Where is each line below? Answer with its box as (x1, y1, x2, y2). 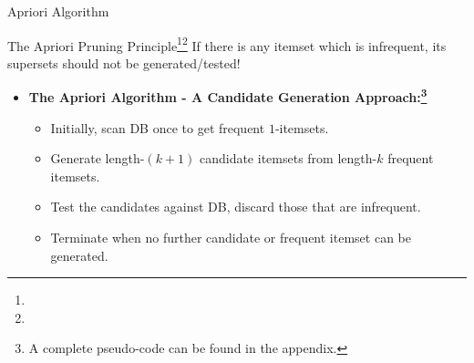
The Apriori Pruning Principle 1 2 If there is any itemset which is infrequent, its (7, 33, 447, 55)
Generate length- (50, 149, 145, 168)
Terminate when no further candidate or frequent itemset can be (50, 228, 411, 247)
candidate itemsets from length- (199, 149, 377, 168)
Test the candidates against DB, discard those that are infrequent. (50, 197, 421, 216)
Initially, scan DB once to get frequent (50, 118, 265, 137)
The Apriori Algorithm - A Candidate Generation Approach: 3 (28, 85, 428, 107)
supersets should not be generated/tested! (7, 53, 241, 72)
